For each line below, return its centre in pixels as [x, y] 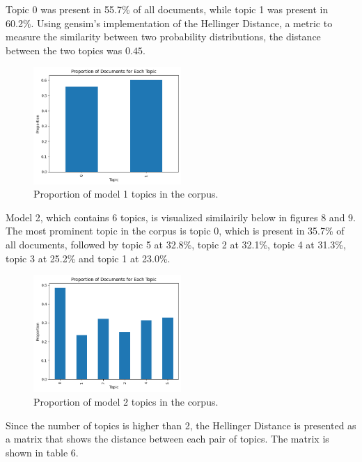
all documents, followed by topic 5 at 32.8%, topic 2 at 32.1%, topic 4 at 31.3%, [176, 244]
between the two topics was [64, 50]
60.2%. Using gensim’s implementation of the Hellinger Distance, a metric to [169, 23]
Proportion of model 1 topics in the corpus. [126, 194]
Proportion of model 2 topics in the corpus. [126, 402]
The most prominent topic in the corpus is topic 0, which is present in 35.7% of [175, 231]
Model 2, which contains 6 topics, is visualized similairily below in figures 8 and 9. [181, 217]
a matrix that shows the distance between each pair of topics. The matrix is [167, 439]
